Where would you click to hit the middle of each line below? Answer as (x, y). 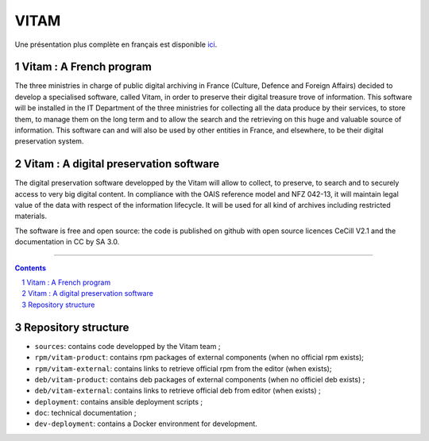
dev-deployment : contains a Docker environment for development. (146, 424)
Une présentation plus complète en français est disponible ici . (116, 44)
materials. (31, 216)
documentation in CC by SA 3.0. (67, 242)
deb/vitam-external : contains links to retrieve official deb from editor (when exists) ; (178, 391)
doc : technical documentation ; (85, 413)
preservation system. (49, 141)
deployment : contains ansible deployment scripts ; (119, 401)
